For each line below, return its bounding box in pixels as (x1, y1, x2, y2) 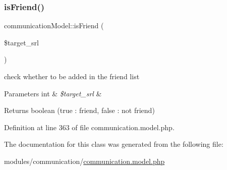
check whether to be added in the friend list (4, 71, 140, 81)
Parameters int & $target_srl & (4, 88, 102, 98)
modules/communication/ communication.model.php (4, 155, 165, 166)
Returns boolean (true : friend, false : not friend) (4, 105, 155, 116)
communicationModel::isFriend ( (4, 20, 104, 31)
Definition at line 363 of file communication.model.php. (4, 122, 175, 132)
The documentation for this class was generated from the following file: (4, 139, 223, 149)
